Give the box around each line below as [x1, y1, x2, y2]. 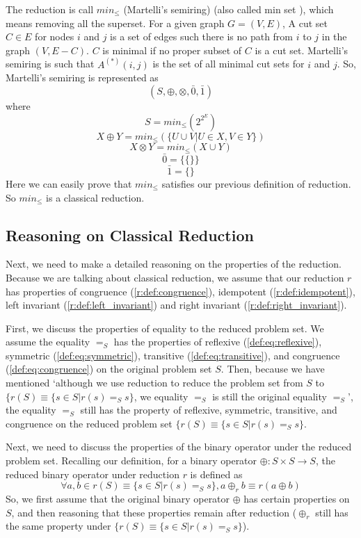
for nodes [35, 29, 74, 44]
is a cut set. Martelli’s [255, 42, 348, 57]
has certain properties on [243, 491, 350, 506]
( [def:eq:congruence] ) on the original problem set [6, 361, 212, 376]
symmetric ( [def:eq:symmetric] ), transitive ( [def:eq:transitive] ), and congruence [6, 348, 340, 362]
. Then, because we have [220, 361, 325, 376]
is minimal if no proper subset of [102, 42, 242, 57]
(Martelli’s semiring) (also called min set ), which [123, 2, 334, 16]
